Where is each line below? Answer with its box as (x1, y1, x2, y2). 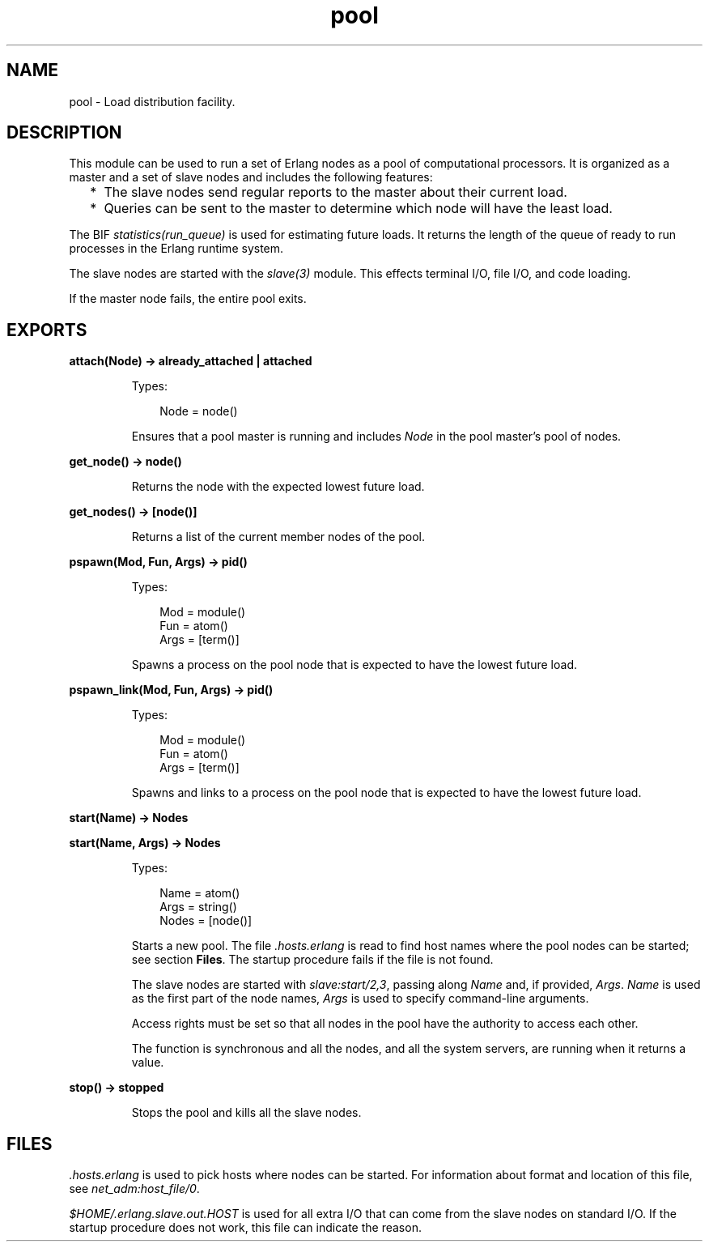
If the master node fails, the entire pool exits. (69, 292, 307, 306)
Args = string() (159, 900, 237, 914)
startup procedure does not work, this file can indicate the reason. (69, 1220, 422, 1235)
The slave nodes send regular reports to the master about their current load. (104, 184, 567, 201)
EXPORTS (6, 319, 87, 340)
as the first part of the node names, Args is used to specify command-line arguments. (131, 991, 589, 1006)
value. (131, 1055, 164, 1070)
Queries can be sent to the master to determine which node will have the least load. (104, 200, 613, 217)
